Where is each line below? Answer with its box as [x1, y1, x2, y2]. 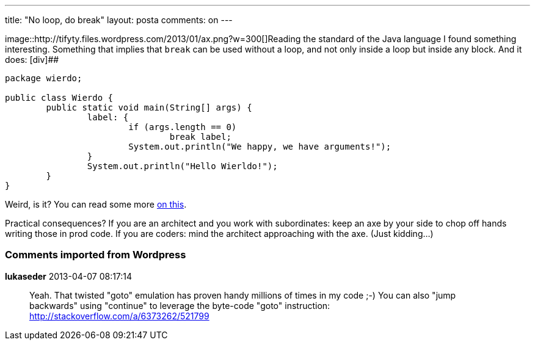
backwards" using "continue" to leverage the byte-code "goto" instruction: [29, 300, 330, 311]
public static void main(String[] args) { [46, 103, 252, 112]
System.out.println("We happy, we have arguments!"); [128, 142, 391, 151]
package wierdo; [5, 73, 82, 83]
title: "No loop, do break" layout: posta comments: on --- [5, 15, 233, 25]
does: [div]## [5, 54, 59, 65]
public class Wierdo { [5, 93, 114, 103]
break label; [169, 132, 231, 142]
